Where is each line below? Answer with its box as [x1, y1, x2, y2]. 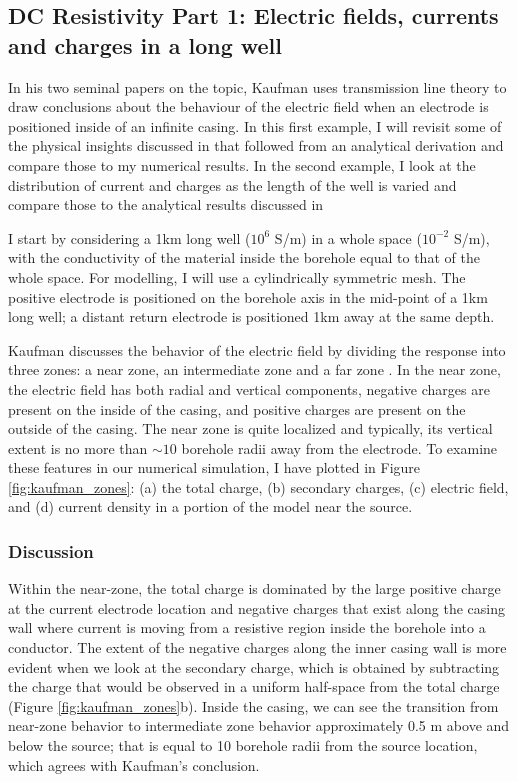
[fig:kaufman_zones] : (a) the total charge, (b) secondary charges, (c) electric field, [8, 476, 509, 497]
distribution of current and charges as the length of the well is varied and [8, 174, 457, 195]
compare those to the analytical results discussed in [8, 194, 324, 215]
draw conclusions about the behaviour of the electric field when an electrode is [8, 96, 489, 117]
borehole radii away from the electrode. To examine [181, 437, 498, 458]
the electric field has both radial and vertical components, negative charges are [8, 378, 490, 399]
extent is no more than [8, 437, 148, 458]
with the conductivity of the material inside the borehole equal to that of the [8, 247, 480, 268]
